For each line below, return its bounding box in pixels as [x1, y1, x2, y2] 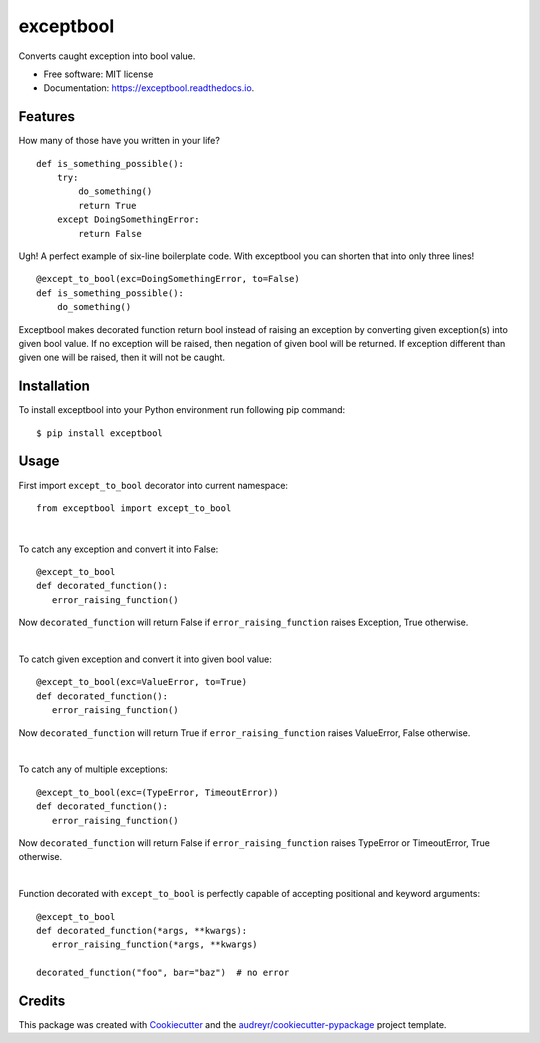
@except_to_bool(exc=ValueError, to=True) [36, 676, 248, 688]
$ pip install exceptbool [36, 427, 164, 439]
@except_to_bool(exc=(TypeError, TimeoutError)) [36, 786, 279, 798]
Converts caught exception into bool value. [18, 50, 196, 62]
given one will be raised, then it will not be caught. [18, 351, 225, 364]
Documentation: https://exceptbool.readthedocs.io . [43, 82, 255, 94]
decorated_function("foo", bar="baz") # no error [36, 967, 290, 979]
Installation [18, 378, 90, 395]
